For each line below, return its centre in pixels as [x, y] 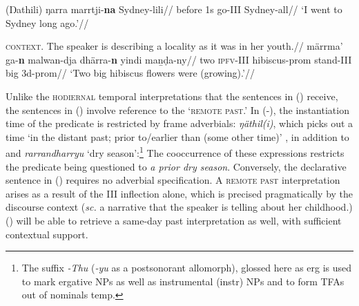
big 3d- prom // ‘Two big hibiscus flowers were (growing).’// [130, 73]
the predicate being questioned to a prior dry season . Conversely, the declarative [176, 166]
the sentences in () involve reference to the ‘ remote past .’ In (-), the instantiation [177, 109]
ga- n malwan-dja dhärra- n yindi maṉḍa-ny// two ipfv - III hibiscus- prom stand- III [179, 59]
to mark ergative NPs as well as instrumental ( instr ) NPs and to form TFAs [183, 281]
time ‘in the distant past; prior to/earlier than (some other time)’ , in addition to [177, 136]
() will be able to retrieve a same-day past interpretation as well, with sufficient [174, 220]
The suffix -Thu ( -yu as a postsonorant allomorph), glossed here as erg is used [187, 268]
